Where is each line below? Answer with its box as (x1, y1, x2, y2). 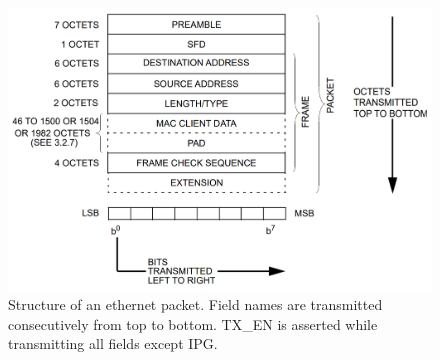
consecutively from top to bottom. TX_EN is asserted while (8, 313, 378, 334)
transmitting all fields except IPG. (8, 333, 218, 354)
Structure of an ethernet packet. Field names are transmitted (8, 294, 383, 315)
